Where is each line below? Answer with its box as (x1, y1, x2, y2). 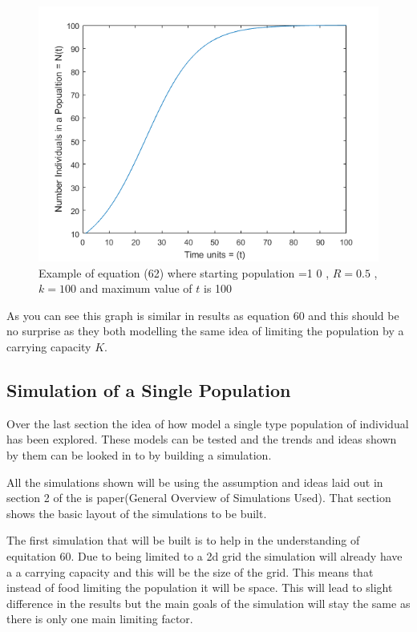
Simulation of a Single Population (6, 377, 291, 402)
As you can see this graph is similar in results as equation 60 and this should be (6, 306, 399, 323)
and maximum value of (79, 280, 192, 297)
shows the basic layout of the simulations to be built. (6, 504, 267, 521)
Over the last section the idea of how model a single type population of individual (6, 415, 409, 431)
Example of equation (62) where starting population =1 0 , (38, 264, 330, 281)
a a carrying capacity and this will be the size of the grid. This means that (6, 563, 374, 580)
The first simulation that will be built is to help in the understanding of (6, 532, 360, 549)
